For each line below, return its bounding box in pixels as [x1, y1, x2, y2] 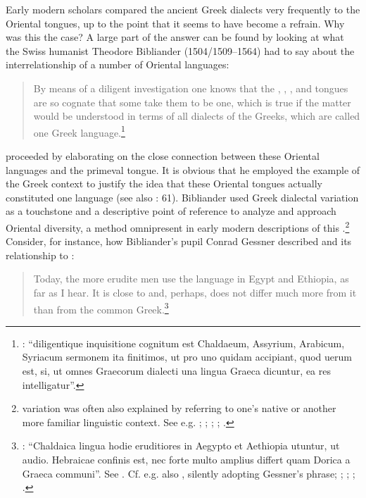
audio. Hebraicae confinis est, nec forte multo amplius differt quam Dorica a [22, 452, 351, 466]
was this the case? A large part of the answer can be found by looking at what [6, 30, 344, 44]
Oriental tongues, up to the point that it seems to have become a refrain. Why [6, 15, 345, 30]
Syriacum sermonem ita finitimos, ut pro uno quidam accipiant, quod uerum [22, 349, 352, 364]
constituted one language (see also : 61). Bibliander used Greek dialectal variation [6, 189, 359, 204]
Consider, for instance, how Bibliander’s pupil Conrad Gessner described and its [6, 234, 352, 249]
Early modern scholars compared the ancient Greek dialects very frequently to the [6, 2, 360, 16]
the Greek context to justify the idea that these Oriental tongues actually [6, 176, 322, 191]
